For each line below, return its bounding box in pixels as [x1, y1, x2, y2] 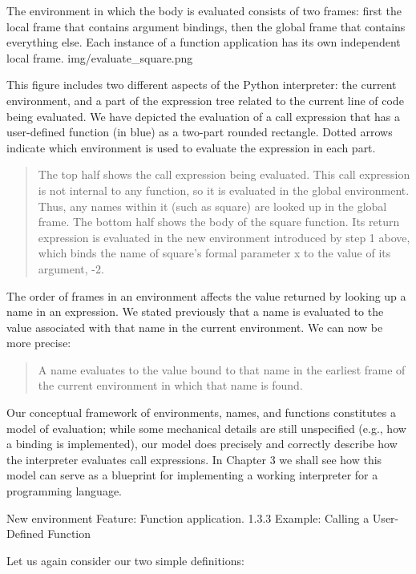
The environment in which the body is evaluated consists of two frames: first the [6, 2, 402, 18]
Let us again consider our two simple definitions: [6, 552, 244, 568]
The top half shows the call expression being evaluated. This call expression [38, 166, 410, 183]
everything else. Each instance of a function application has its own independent [6, 34, 401, 51]
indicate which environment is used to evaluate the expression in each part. [6, 139, 376, 156]
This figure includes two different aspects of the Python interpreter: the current [6, 76, 397, 93]
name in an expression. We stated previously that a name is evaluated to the [6, 303, 384, 320]
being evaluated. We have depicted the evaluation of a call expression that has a [6, 107, 401, 124]
